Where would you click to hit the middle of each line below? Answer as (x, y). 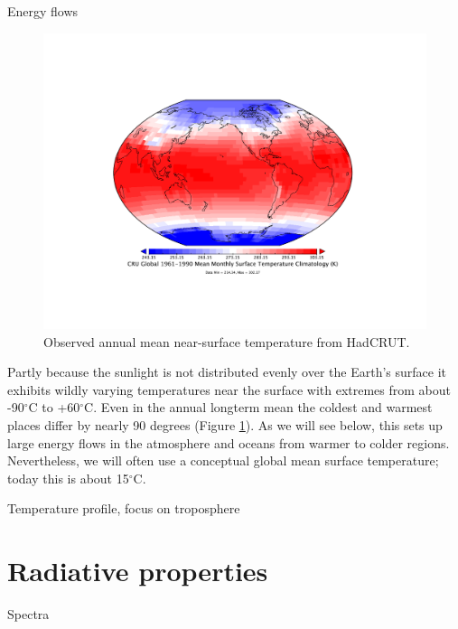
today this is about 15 (68, 478)
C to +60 (54, 407)
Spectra (28, 614)
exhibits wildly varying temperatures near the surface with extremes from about (229, 389)
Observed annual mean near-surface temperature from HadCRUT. (227, 341)
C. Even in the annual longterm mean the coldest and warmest (258, 407)
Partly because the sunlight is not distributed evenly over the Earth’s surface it (227, 372)
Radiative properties (138, 571)
